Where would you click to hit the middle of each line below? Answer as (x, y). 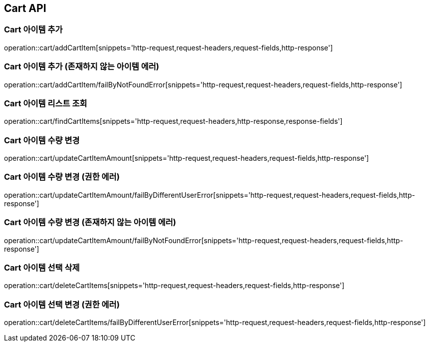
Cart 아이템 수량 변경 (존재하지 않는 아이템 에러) (90, 222)
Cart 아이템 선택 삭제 (42, 267)
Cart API (25, 8)
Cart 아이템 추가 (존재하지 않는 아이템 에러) (82, 67)
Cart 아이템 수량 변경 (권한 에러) (62, 177)
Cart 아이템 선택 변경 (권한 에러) (62, 304)
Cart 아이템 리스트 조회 (46, 103)
